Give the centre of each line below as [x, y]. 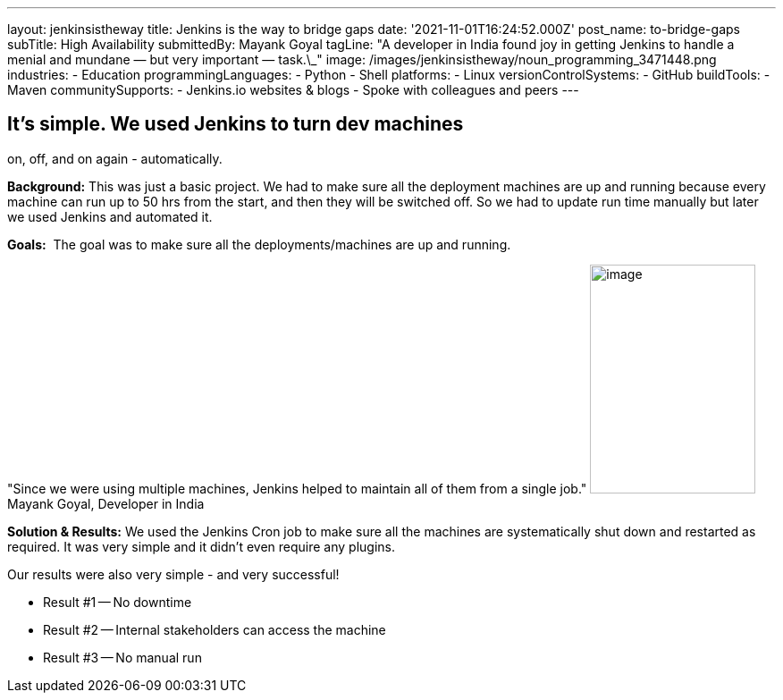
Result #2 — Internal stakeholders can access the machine [215, 629]
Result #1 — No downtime [118, 602]
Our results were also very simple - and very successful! [173, 574]
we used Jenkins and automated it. [110, 216]
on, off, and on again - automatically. [115, 158]
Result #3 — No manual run [122, 657]
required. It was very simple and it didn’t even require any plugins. [201, 546]
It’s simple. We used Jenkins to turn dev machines [236, 124]
